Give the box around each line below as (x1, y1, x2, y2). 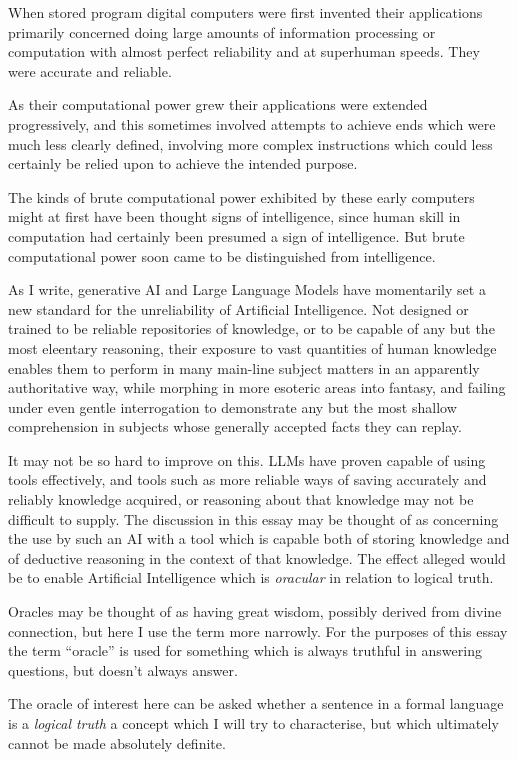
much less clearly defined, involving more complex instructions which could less (8, 133, 493, 154)
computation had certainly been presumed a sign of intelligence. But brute (8, 225, 465, 246)
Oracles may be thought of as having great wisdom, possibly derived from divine (8, 601, 502, 622)
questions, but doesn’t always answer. (8, 659, 238, 680)
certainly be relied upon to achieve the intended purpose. (8, 153, 358, 174)
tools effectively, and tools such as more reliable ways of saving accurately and (8, 469, 487, 490)
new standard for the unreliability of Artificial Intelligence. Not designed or (8, 298, 469, 319)
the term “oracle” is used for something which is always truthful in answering (8, 640, 482, 661)
